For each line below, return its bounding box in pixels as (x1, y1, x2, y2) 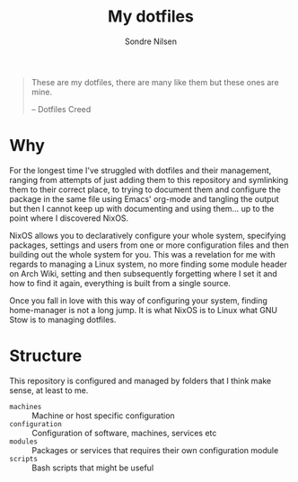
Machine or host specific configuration (31, 410, 175, 421)
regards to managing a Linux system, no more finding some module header (9, 259, 287, 269)
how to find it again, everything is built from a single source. (9, 277, 232, 288)
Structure (9, 346, 83, 366)
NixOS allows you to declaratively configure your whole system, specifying (9, 230, 286, 241)
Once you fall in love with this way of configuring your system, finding (9, 294, 267, 306)
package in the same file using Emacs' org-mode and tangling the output (9, 193, 279, 204)
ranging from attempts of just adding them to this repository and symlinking (9, 174, 289, 185)
